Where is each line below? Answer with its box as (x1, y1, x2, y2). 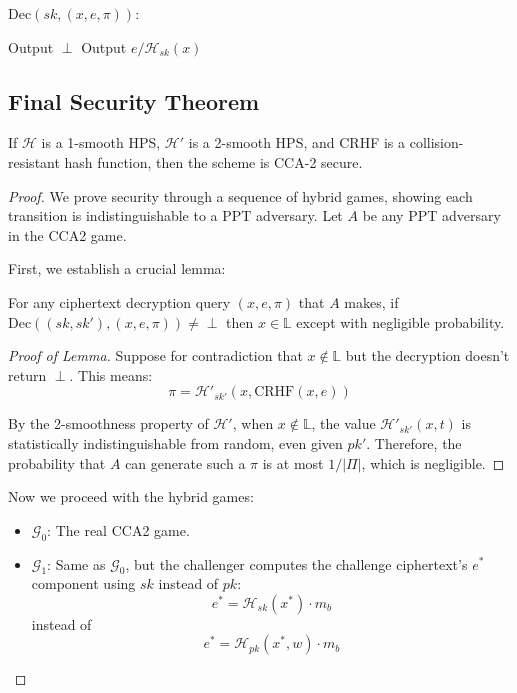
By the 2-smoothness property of (8, 413, 209, 434)
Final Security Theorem (8, 85, 260, 116)
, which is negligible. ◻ (361, 452, 505, 473)
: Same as (47, 553, 106, 574)
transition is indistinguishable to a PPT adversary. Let (8, 205, 343, 226)
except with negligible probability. (296, 311, 505, 332)
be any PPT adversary (362, 205, 501, 226)
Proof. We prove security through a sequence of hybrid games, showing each (8, 185, 473, 206)
